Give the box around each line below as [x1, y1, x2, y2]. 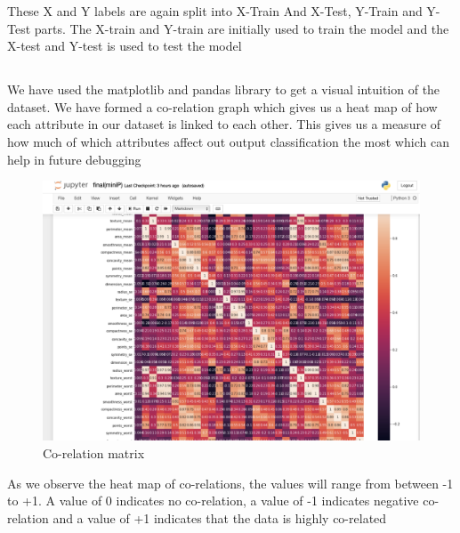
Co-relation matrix [43, 444, 145, 463]
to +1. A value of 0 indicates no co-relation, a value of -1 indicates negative [7, 491, 419, 510]
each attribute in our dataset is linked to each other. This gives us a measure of [7, 115, 441, 133]
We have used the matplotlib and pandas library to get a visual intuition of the [7, 80, 440, 99]
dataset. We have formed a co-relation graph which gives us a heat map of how [7, 97, 438, 116]
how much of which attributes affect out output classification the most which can [7, 132, 449, 150]
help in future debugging [7, 149, 141, 168]
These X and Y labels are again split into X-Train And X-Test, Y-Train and [7, 2, 423, 20]
